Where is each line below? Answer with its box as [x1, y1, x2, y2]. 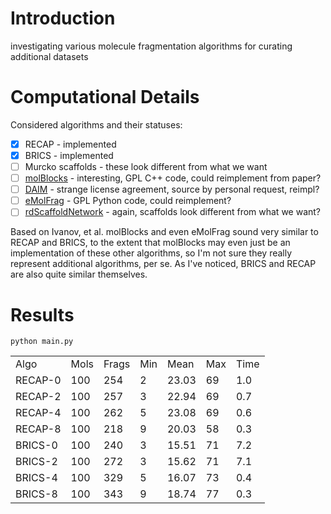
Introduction [10, 7, 116, 30]
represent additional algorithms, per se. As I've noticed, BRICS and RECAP [10, 258, 317, 270]
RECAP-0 [15, 373, 62, 387]
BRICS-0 [15, 438, 58, 452]
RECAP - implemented [24, 138, 117, 150]
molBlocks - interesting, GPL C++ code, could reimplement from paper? [24, 172, 322, 184]
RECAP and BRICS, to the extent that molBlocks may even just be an [10, 237, 291, 249]
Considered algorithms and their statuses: [10, 118, 183, 131]
